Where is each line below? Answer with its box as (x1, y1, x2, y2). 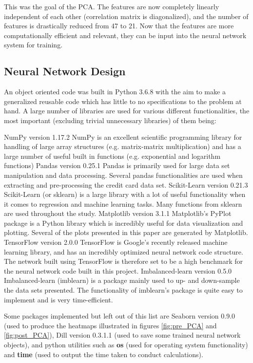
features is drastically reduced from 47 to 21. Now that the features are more (4, 21, 234, 31)
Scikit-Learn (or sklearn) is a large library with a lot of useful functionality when (4, 189, 246, 199)
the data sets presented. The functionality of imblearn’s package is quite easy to (4, 285, 243, 295)
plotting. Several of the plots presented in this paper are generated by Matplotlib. (4, 227, 248, 237)
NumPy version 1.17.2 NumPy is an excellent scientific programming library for (4, 131, 242, 142)
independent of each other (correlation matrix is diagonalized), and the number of (4, 11, 249, 21)
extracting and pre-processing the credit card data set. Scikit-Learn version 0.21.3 (4, 179, 248, 190)
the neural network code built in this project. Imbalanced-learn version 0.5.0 (4, 265, 232, 276)
